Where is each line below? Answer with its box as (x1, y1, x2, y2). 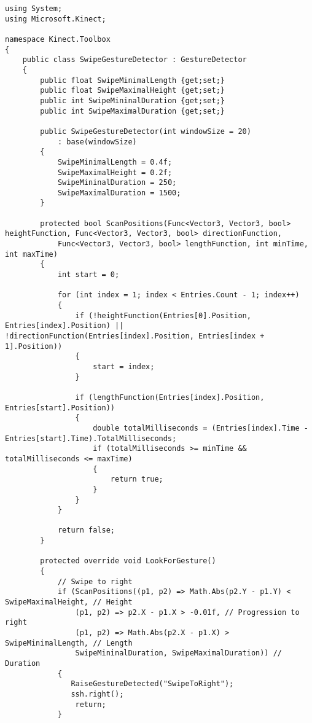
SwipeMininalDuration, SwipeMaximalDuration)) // (75, 649, 283, 658)
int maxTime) (5, 249, 58, 259)
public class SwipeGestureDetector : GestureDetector (22, 55, 247, 64)
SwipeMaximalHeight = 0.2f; (57, 168, 173, 177)
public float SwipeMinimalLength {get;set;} (40, 76, 225, 85)
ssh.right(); (71, 689, 124, 698)
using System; (5, 4, 63, 13)
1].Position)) (5, 342, 63, 351)
